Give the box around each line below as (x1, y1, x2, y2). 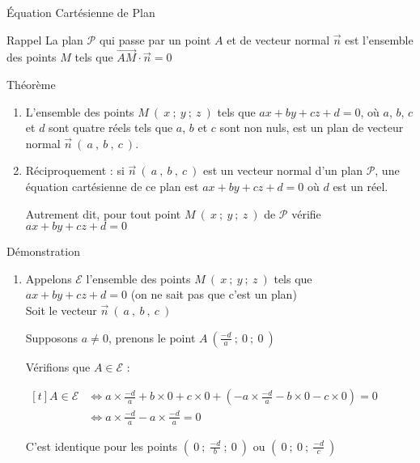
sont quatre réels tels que (49, 119, 173, 136)
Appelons (25, 270, 72, 287)
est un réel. (333, 177, 388, 194)
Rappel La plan (6, 31, 83, 48)
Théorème (6, 76, 56, 92)
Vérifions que (25, 358, 91, 375)
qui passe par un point (99, 31, 211, 48)
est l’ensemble (345, 31, 414, 48)
